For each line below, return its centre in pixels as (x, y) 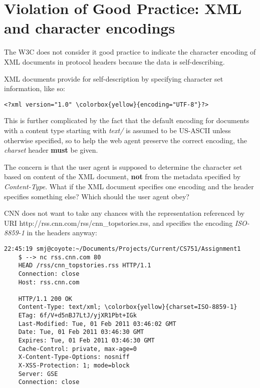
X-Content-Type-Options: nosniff (74, 357)
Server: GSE (38, 374)
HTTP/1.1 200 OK (45, 299)
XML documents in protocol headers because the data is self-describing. (114, 61)
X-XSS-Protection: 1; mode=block (74, 366)
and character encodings (90, 28)
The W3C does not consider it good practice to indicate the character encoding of (130, 52)
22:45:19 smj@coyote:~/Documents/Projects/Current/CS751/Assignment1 (122, 249)
